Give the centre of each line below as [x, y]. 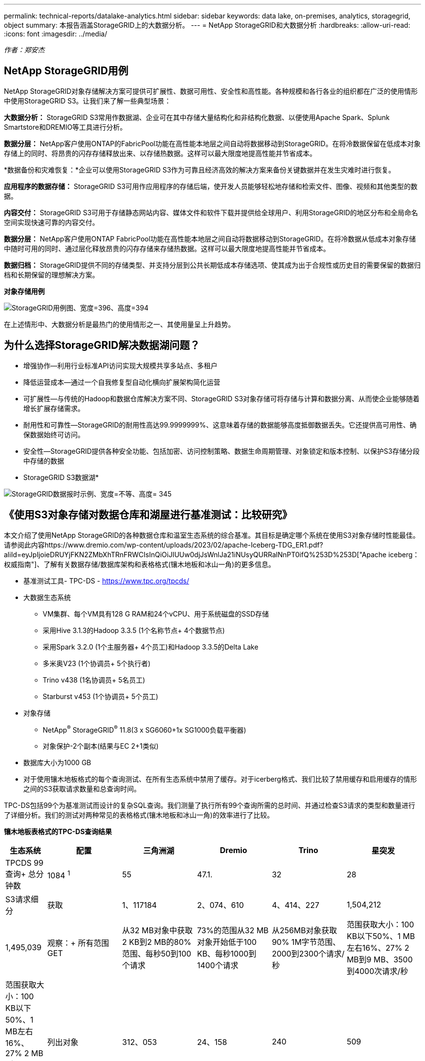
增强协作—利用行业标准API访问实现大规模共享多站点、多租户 [121, 365]
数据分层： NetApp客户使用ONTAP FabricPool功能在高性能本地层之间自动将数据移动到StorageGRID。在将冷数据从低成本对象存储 [210, 239]
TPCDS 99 [25, 863]
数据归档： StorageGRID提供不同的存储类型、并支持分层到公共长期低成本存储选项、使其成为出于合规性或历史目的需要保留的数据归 [212, 265]
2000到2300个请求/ [308, 954]
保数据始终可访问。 [54, 434]
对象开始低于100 [227, 942]
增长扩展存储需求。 [54, 408]
